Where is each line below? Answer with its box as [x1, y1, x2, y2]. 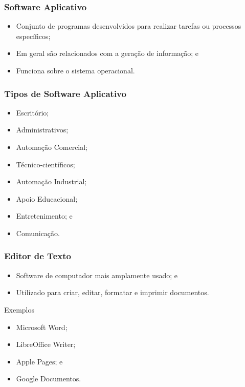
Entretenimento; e [16, 210, 73, 221]
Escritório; [16, 107, 49, 118]
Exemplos [4, 304, 34, 315]
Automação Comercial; [16, 142, 88, 152]
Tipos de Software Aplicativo [4, 87, 126, 100]
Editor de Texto [4, 249, 71, 262]
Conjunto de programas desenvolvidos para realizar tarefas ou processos [16, 21, 241, 31]
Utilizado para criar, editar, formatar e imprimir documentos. [16, 287, 209, 298]
